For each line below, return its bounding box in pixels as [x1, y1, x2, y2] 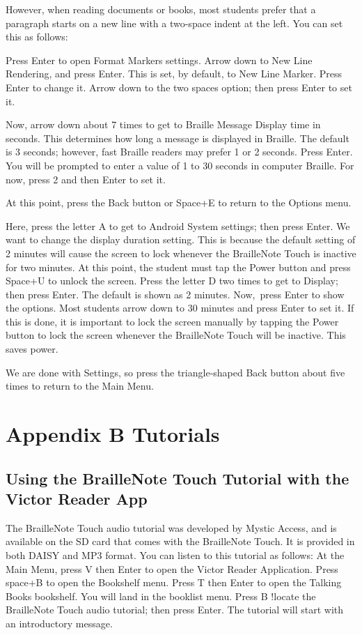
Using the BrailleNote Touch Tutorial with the [6, 467, 349, 489]
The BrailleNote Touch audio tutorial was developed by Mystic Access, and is [6, 520, 337, 535]
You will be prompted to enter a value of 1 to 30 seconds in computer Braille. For [6, 158, 354, 172]
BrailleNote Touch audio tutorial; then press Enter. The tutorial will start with [6, 602, 344, 617]
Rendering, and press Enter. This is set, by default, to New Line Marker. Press [6, 66, 342, 81]
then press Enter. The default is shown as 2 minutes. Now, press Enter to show [6, 286, 345, 301]
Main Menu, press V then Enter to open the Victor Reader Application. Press [6, 561, 338, 576]
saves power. [6, 342, 58, 356]
